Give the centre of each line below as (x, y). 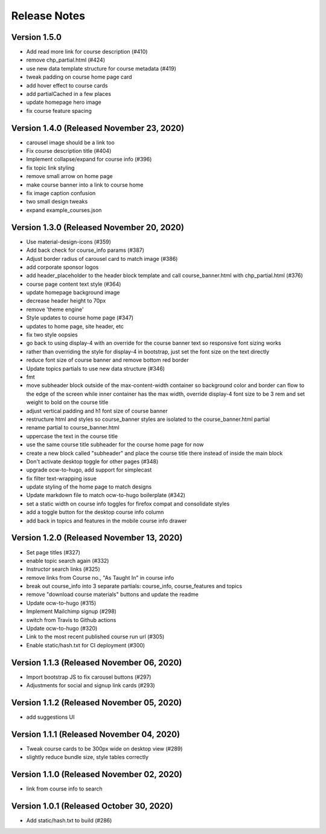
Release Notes (48, 16)
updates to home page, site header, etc (75, 326)
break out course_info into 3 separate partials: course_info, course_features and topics (134, 586)
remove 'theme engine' (55, 309)
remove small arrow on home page (69, 176)
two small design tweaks (57, 202)
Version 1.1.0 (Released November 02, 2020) (97, 775)
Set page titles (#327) (53, 552)
